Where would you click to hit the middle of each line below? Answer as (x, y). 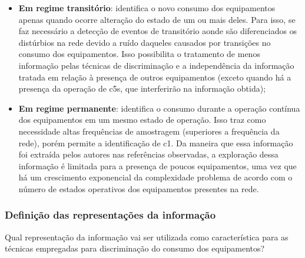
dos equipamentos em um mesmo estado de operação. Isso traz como (142, 120)
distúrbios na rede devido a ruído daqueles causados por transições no (145, 42)
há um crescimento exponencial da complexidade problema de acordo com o (155, 177)
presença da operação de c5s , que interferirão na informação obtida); (142, 88)
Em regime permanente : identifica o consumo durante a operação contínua (159, 108)
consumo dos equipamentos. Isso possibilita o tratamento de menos (139, 54)
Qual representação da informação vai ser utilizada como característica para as (147, 237)
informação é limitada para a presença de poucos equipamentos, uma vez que (158, 165)
